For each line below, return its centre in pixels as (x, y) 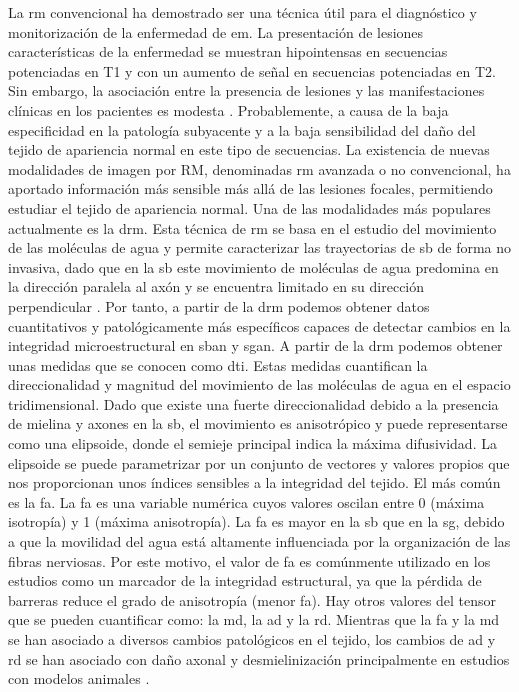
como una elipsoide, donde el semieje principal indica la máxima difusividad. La (252, 443)
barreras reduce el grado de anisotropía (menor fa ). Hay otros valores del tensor (252, 599)
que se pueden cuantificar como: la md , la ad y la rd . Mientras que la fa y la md (254, 619)
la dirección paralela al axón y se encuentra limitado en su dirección (216, 286)
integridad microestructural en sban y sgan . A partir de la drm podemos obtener (255, 345)
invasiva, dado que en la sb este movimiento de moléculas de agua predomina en (253, 266)
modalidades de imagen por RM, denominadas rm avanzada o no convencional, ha (259, 168)
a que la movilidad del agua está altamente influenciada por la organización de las (259, 541)
